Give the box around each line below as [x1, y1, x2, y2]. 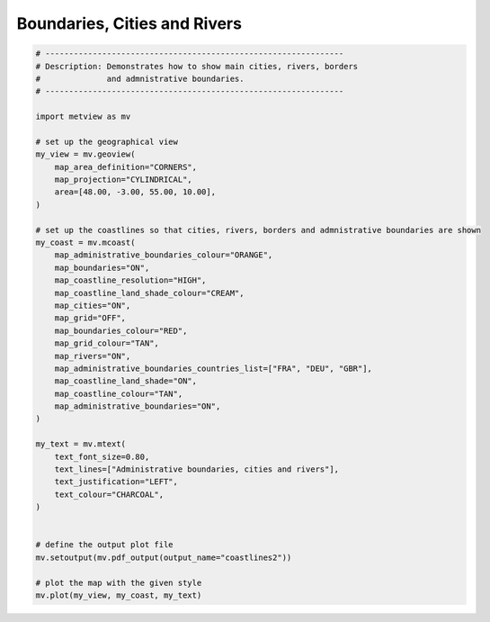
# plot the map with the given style [35, 577, 202, 588]
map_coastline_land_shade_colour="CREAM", [54, 288, 245, 298]
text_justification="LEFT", [54, 477, 179, 487]
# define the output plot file [35, 540, 174, 550]
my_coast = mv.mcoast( [35, 238, 136, 248]
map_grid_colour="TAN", [54, 338, 159, 348]
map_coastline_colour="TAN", [54, 388, 183, 399]
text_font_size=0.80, [54, 451, 150, 462]
